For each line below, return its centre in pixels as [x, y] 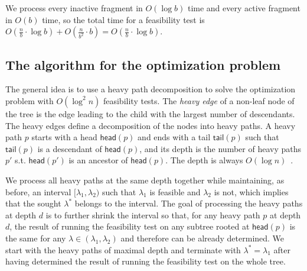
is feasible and [175, 191]
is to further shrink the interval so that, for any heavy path [153, 214]
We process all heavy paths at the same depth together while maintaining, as [145, 180]
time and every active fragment [244, 8]
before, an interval [38, 191]
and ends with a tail [174, 137]
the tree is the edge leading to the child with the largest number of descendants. [150, 113]
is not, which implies [251, 191]
